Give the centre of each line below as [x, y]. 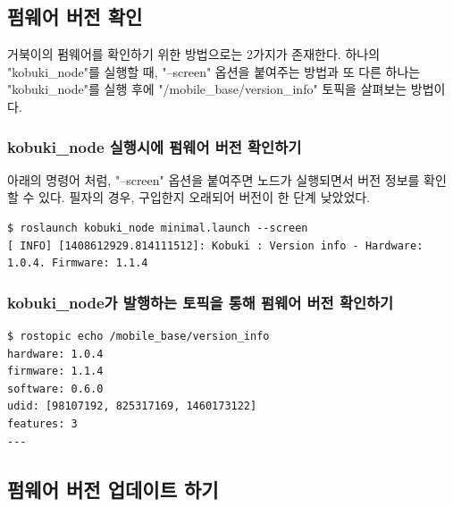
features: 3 [42, 423]
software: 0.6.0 [55, 389]
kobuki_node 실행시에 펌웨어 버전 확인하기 [155, 146]
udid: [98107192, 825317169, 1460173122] [132, 406]
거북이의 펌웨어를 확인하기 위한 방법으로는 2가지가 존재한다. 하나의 [194, 54]
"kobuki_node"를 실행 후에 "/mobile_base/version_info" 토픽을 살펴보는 [207, 89]
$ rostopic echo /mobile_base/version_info [138, 336]
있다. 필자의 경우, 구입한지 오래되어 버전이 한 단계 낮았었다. [205, 197]
